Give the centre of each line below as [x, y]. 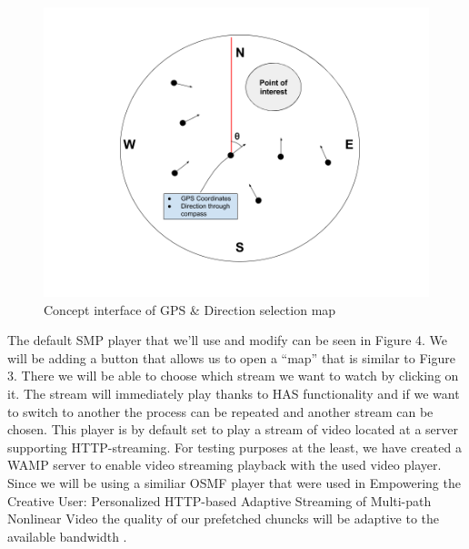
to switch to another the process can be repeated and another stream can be [220, 411]
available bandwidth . [67, 536]
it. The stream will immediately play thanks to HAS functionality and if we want [234, 393]
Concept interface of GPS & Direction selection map [190, 309]
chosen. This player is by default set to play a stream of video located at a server [233, 429]
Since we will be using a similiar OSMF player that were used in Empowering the [234, 482]
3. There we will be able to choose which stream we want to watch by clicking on [233, 376]
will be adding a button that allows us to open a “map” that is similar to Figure [231, 357]
